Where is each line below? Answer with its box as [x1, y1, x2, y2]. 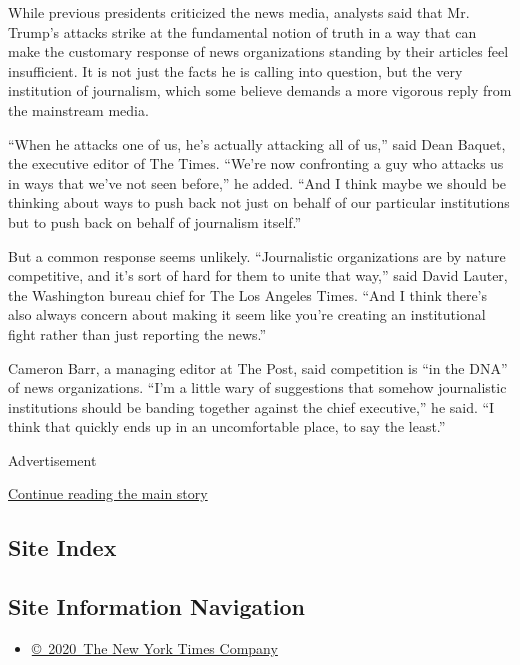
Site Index [8, 532, 117, 563]
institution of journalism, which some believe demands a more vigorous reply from [8, 80, 512, 101]
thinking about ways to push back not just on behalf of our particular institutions [8, 192, 510, 213]
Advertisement [8, 449, 97, 470]
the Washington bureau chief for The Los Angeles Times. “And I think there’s [8, 284, 488, 305]
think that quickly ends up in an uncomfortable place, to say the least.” [8, 416, 446, 437]
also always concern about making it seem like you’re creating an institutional [8, 304, 486, 325]
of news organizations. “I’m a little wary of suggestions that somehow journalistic [8, 377, 507, 398]
